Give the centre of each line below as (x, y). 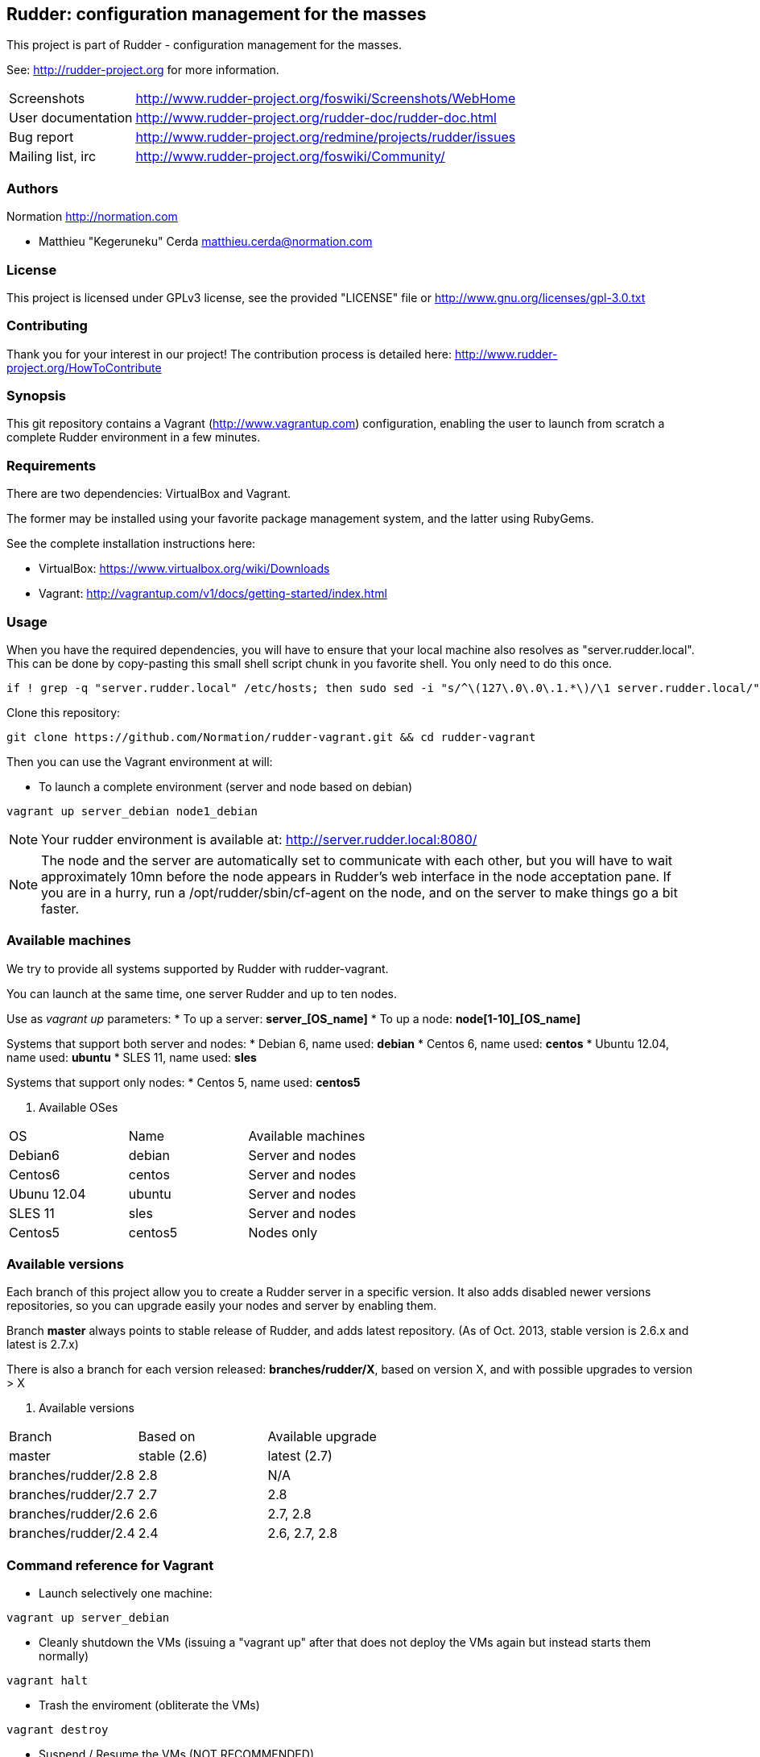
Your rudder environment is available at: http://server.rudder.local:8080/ (259, 839)
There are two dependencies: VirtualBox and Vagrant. (149, 494)
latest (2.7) (300, 1456)
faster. (60, 908)
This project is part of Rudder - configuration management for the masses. (204, 45)
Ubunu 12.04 (47, 1193)
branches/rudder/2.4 (72, 1533)
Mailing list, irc (53, 157)
